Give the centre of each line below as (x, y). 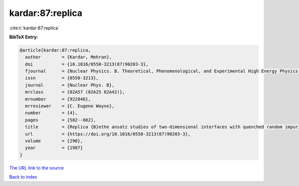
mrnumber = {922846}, (58, 99)
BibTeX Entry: (24, 37)
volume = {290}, (54, 141)
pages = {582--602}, (61, 120)
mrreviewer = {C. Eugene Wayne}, (70, 106)
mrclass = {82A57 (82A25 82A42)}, (75, 92)
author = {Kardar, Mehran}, (69, 57)
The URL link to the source (37, 168)
